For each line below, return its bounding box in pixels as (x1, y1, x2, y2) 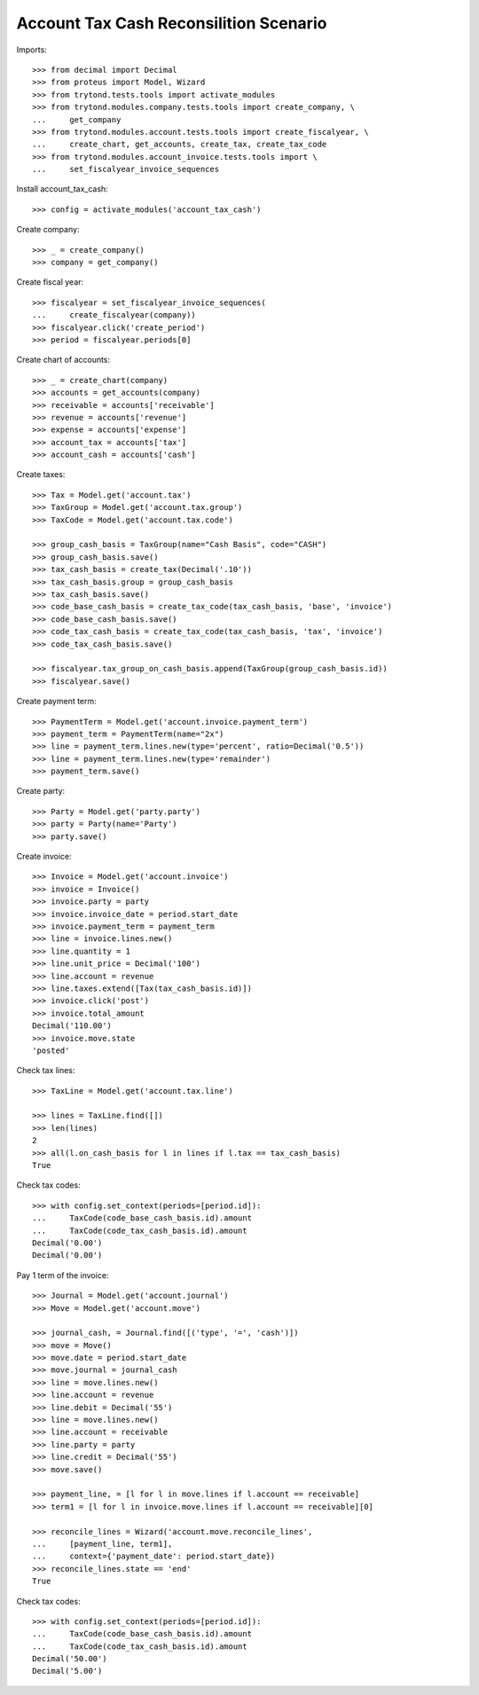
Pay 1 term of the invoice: (16, 1269, 109, 1281)
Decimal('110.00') (32, 1021, 113, 1031)
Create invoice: (16, 851, 72, 862)
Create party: (16, 786, 66, 796)
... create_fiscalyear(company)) (32, 310, 197, 320)
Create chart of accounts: (16, 355, 111, 365)
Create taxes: (16, 469, 66, 480)
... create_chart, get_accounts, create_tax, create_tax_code (32, 139, 327, 150)
